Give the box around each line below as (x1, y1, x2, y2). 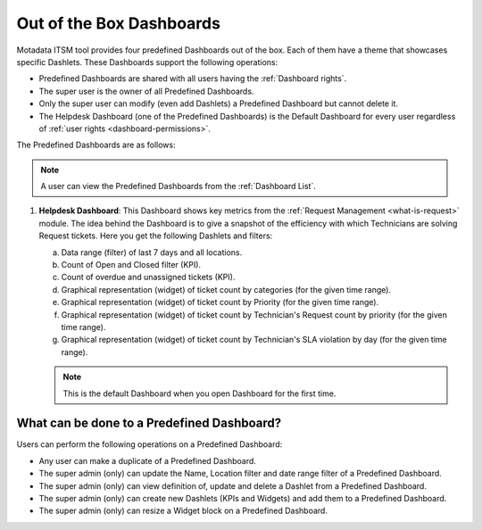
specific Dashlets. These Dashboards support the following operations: (16, 56, 278, 67)
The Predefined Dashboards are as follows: (16, 139, 176, 151)
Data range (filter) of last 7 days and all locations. (61, 246, 243, 258)
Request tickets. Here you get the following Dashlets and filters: (38, 230, 273, 241)
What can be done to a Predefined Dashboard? (16, 416, 282, 431)
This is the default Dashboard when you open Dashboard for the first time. (62, 388, 337, 399)
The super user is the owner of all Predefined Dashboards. (38, 86, 254, 96)
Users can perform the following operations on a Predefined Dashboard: (16, 439, 283, 450)
